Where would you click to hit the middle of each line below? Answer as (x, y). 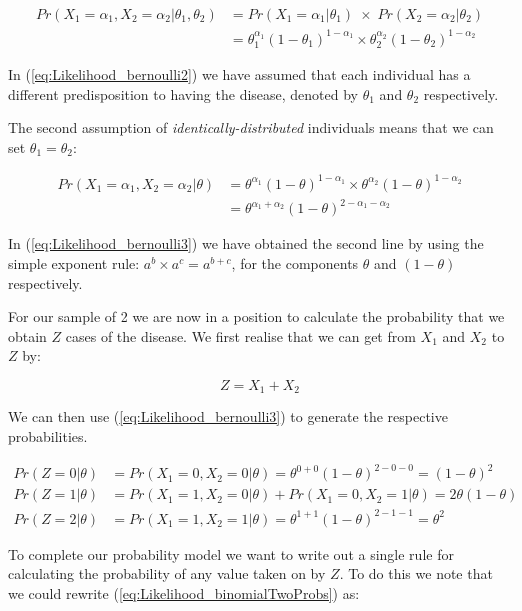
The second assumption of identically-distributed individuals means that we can (251, 127)
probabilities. (48, 436)
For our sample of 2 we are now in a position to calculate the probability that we (256, 316)
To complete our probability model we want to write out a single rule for (231, 553)
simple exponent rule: (74, 263)
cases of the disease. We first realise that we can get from (240, 335)
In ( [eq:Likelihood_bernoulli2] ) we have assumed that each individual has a (239, 73)
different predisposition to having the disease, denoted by (183, 93)
